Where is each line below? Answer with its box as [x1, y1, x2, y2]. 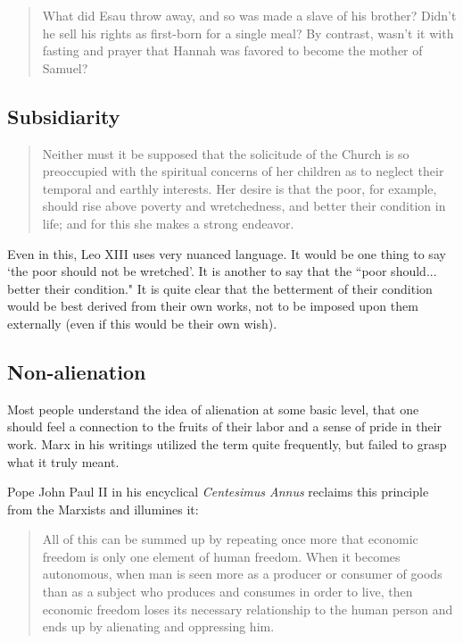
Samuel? [42, 58, 88, 77]
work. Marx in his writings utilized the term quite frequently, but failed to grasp [7, 434, 447, 453]
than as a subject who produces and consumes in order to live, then [42, 582, 413, 601]
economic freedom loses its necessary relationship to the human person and [42, 599, 453, 618]
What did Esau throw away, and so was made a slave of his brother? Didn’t [42, 6, 457, 24]
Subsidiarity [7, 102, 120, 129]
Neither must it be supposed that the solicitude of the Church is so [42, 144, 409, 163]
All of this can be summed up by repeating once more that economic [42, 530, 418, 548]
